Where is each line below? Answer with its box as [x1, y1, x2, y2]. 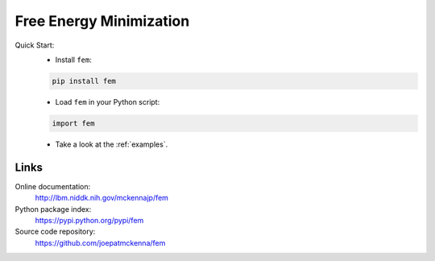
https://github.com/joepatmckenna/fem [35, 238, 166, 247]
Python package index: [14, 204, 92, 213]
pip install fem [52, 77, 117, 85]
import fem [52, 118, 95, 128]
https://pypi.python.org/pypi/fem [35, 215, 144, 225]
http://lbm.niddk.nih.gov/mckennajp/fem [35, 193, 169, 203]
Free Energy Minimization [14, 12, 190, 30]
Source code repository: [14, 226, 96, 237]
